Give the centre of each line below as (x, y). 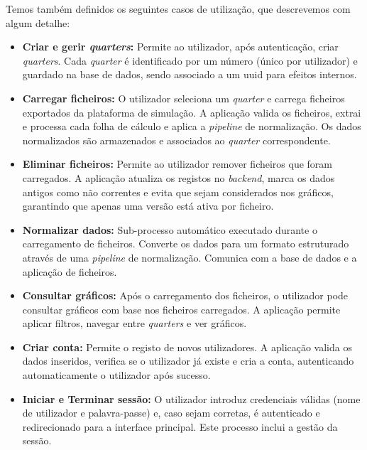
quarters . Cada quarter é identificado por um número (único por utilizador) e (190, 60)
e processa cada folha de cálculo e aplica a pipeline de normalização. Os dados (192, 126)
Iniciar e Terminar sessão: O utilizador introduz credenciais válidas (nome (191, 398)
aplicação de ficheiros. (70, 271)
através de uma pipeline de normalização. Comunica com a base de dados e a (190, 257)
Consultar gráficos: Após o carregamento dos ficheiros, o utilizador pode (185, 295)
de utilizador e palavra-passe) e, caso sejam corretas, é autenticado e (171, 413)
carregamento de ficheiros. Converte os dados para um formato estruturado (186, 243)
